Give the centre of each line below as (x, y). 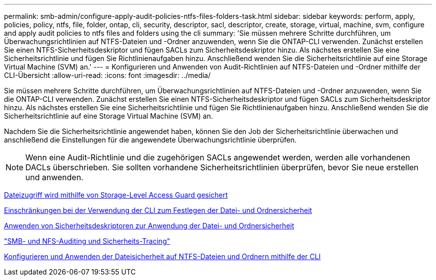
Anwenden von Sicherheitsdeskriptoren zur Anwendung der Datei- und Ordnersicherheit (149, 226)
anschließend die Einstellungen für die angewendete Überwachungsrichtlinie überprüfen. (150, 140)
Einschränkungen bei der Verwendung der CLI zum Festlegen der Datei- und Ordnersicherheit (158, 210)
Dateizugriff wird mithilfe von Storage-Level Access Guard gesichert (116, 195)
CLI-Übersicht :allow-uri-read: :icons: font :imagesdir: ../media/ (108, 75)
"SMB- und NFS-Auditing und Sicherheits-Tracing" (87, 241)
